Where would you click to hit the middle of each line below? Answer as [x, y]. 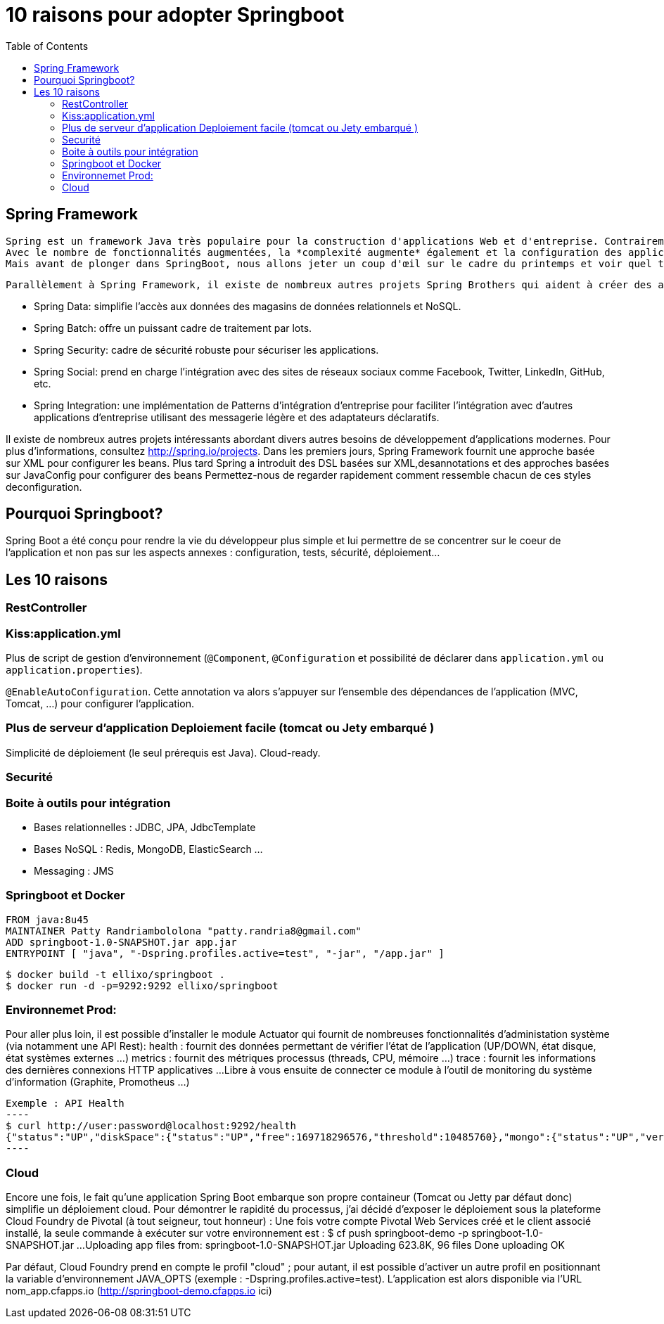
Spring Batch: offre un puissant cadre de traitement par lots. [173, 328]
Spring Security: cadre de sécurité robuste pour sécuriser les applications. [206, 349]
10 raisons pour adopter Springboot [175, 15]
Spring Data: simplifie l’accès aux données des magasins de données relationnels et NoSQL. [248, 306]
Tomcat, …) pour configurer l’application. [100, 704]
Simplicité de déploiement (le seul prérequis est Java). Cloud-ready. [163, 752]
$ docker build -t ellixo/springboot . [115, 974]
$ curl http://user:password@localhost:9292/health [151, 1126]
